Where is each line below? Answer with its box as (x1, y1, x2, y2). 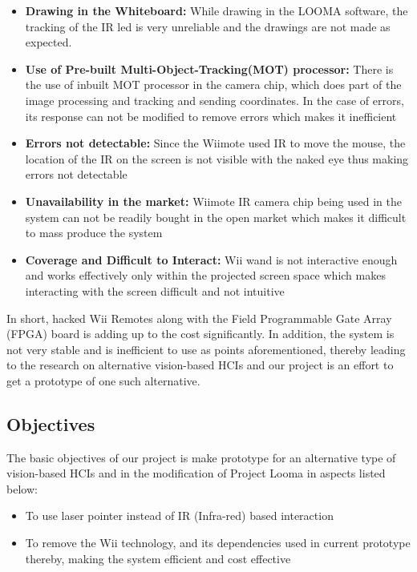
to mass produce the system (25, 224, 163, 241)
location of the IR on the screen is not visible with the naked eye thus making (25, 150, 409, 167)
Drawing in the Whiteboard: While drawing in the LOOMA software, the (25, 2, 408, 18)
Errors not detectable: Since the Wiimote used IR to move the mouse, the (25, 135, 406, 151)
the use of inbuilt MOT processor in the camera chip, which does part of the (25, 76, 402, 93)
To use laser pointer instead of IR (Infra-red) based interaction (25, 507, 334, 524)
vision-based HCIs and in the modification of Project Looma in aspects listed (6, 465, 386, 481)
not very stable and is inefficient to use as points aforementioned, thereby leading (6, 340, 406, 357)
